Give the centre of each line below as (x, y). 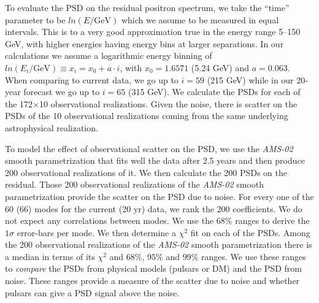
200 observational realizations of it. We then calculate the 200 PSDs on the (146, 172)
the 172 (19, 103)
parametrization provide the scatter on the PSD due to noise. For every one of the (159, 196)
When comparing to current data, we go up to (92, 79)
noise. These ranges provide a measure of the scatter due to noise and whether (152, 281)
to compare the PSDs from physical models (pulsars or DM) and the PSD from (153, 268)
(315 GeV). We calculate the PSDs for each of (214, 92)
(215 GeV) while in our (250, 79)
